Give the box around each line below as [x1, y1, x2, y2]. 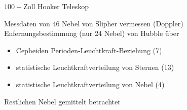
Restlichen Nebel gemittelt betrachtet [4, 96, 121, 106]
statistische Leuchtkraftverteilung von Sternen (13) [16, 62, 174, 72]
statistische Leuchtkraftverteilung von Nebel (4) [16, 79, 165, 89]
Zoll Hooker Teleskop [23, 1, 89, 11]
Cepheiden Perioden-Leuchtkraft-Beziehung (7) [16, 45, 162, 55]
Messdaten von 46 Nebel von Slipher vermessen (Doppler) [4, 18, 183, 28]
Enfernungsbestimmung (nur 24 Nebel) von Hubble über [4, 28, 179, 39]
